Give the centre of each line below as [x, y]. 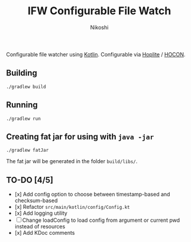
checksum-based [36, 200]
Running [22, 105]
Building [22, 73]
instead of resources [40, 227]
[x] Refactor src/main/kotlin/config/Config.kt [72, 207]
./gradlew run [24, 119]
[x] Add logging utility [41, 213]
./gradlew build [26, 87]
